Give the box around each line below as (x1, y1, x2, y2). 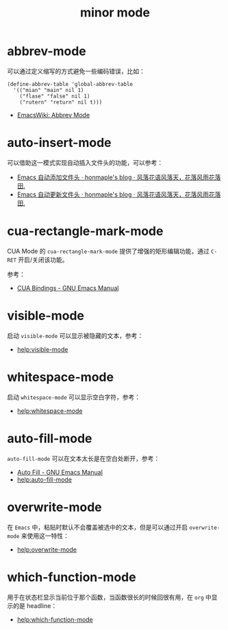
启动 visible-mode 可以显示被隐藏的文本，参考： (7, 331, 144, 339)
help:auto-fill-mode (16, 475, 72, 484)
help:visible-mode (16, 345, 68, 353)
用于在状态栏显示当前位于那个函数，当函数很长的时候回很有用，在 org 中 (7, 593, 212, 601)
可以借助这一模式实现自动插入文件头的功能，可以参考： (7, 158, 163, 166)
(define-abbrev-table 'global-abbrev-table (7, 80, 134, 87)
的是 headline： (12, 601, 58, 609)
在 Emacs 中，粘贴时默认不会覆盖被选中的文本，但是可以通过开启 (7, 523, 188, 531)
